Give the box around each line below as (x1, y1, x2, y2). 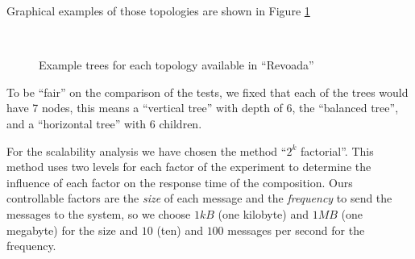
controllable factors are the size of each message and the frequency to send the (6, 190, 392, 207)
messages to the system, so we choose (6, 205, 191, 222)
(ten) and (156, 221, 203, 238)
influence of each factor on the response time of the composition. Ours (6, 173, 353, 190)
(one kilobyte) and (218, 205, 309, 222)
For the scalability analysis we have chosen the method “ (6, 142, 287, 159)
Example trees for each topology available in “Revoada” (39, 56, 314, 73)
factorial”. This (300, 142, 374, 159)
